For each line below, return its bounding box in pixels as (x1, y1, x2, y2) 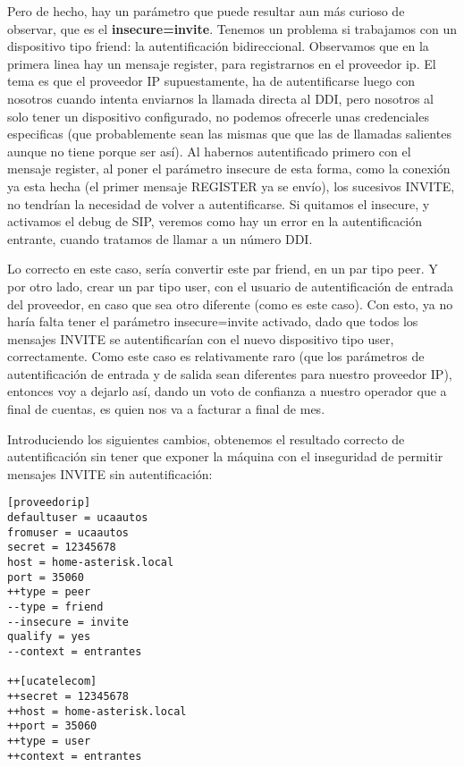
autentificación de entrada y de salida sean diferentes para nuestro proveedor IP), (7, 364, 452, 383)
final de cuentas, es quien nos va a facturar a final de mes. (7, 400, 325, 418)
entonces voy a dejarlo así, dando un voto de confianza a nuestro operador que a (7, 382, 447, 400)
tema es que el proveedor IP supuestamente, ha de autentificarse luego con (7, 72, 415, 90)
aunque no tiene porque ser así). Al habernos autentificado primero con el (7, 141, 411, 160)
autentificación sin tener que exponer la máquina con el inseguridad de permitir (7, 447, 443, 466)
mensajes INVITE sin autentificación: (7, 464, 213, 483)
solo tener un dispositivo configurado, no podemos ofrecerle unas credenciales (7, 106, 429, 125)
